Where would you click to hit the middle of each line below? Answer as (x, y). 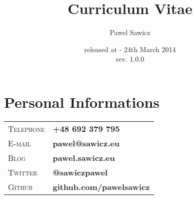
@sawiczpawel (80, 172)
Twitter (23, 172)
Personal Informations (82, 102)
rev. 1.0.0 (130, 59)
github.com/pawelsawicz (101, 186)
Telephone (26, 128)
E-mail (19, 143)
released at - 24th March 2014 (130, 49)
